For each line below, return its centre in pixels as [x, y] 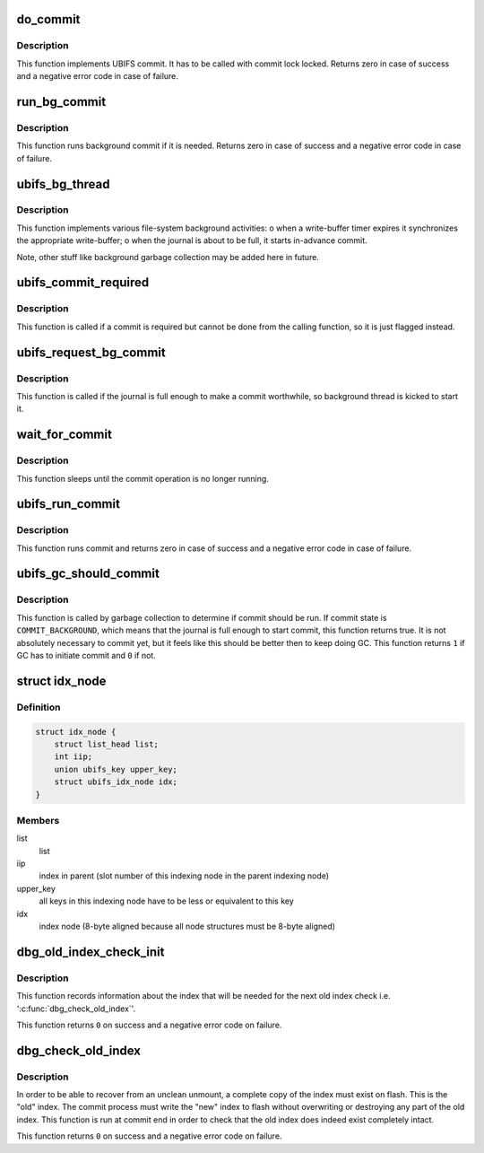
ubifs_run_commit [69, 504]
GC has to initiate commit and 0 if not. [86, 655]
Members [38, 820]
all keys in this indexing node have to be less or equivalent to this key [167, 901]
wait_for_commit [64, 435]
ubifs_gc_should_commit [88, 574]
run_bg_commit [61, 102]
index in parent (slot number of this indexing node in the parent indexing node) [184, 876]
